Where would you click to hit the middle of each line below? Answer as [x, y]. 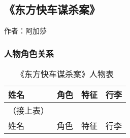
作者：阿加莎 [25, 31]
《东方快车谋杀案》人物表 [65, 74]
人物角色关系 [29, 53]
